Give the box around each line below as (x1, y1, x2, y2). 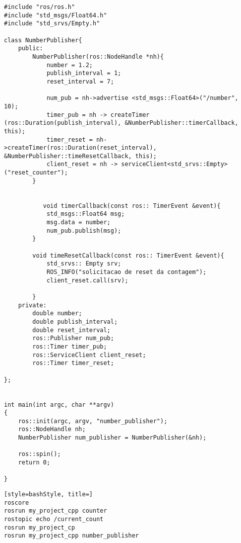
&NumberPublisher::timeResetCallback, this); (4, 152, 157, 160)
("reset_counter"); (4, 169, 68, 177)
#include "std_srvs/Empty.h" (4, 20, 100, 27)
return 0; (18, 459, 51, 466)
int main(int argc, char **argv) (4, 401, 114, 408)
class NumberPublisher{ (4, 36, 82, 44)
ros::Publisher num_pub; (32, 335, 114, 342)
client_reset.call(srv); (46, 276, 128, 284)
